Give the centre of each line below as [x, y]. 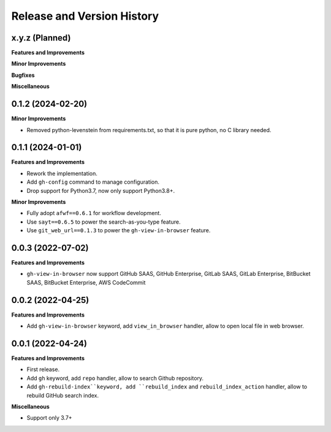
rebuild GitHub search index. [63, 395]
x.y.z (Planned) [41, 38]
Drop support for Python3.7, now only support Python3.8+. [101, 190]
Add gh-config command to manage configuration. [93, 182]
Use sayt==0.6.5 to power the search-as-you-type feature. [104, 222]
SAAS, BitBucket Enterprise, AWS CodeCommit [86, 282]
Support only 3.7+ [50, 418]
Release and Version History [85, 16]
